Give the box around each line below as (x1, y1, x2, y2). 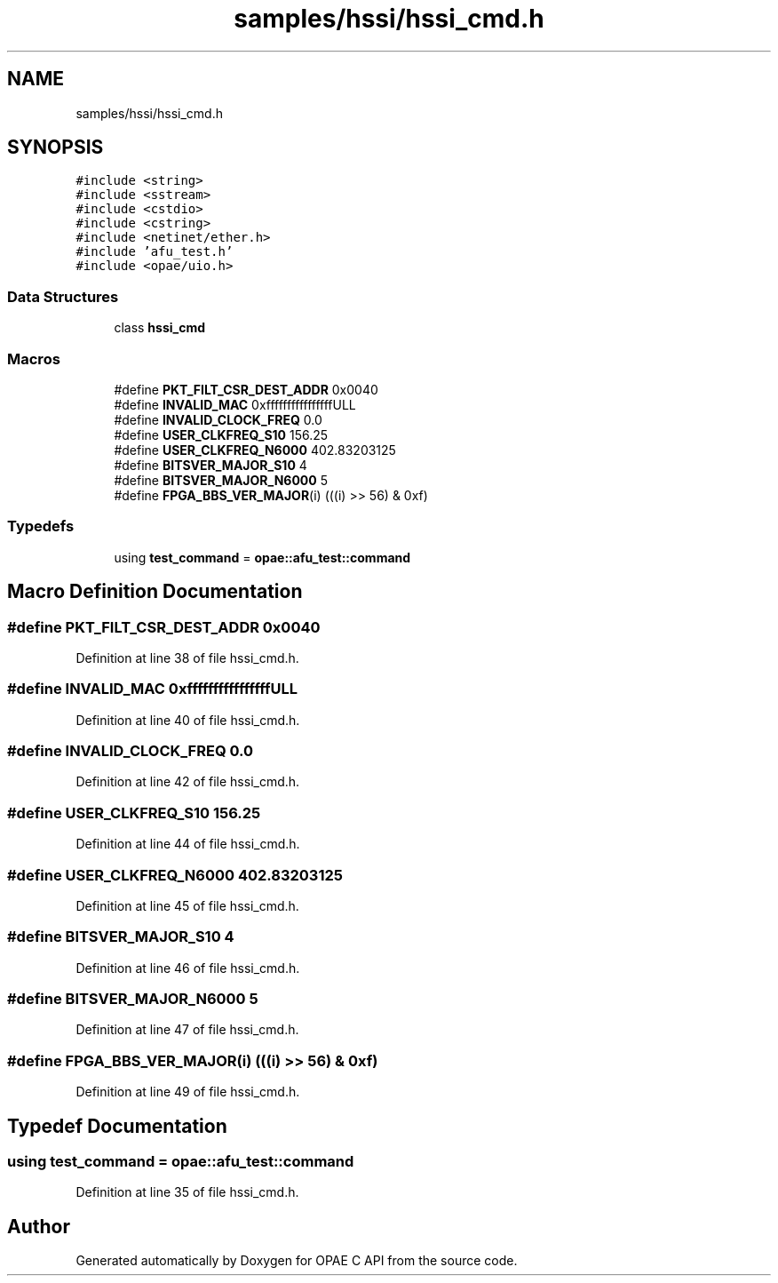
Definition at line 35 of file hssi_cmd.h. (75, 1184, 299, 1200)
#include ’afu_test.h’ (75, 244, 234, 259)
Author (7, 1215, 70, 1238)
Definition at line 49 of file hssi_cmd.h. (75, 1084, 300, 1100)
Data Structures (7, 287, 119, 306)
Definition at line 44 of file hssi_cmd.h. (75, 836, 300, 852)
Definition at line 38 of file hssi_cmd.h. (75, 649, 299, 665)
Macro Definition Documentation (7, 580, 303, 603)
